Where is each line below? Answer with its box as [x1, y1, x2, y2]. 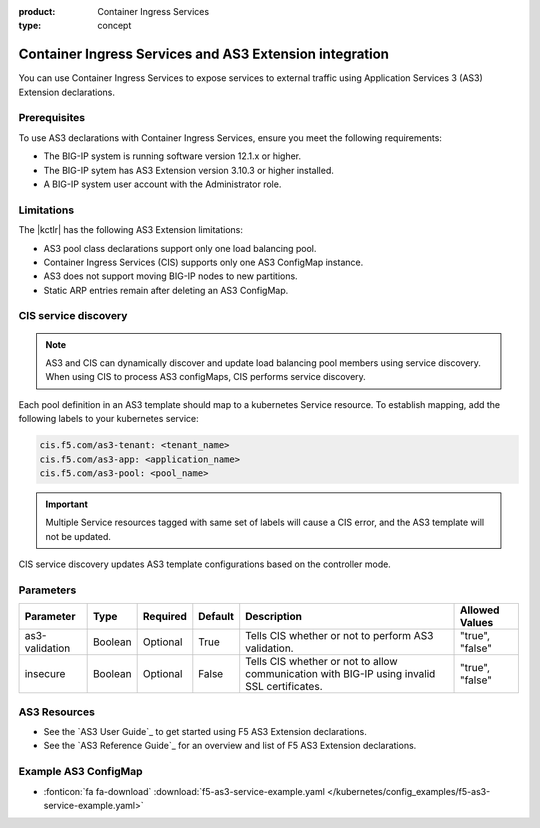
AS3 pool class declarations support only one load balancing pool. [43, 242, 317, 254]
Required [142, 610, 187, 624]
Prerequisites [18, 111, 85, 125]
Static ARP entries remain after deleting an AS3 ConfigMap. [43, 284, 289, 296]
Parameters [18, 583, 77, 597]
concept [97, 20, 132, 32]
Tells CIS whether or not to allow [245, 655, 399, 669]
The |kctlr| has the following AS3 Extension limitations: [18, 224, 244, 236]
